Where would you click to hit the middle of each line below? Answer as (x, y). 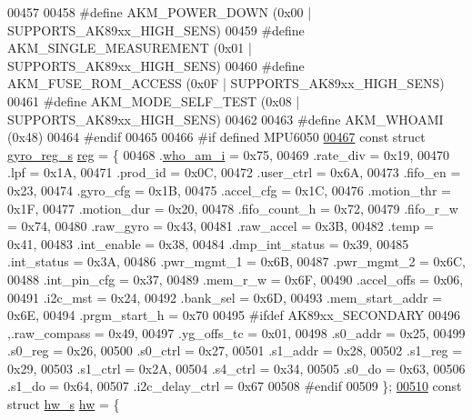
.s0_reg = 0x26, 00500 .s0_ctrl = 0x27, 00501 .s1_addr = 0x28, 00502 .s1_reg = (235, 350)
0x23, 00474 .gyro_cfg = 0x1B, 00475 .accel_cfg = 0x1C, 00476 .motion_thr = (229, 190)
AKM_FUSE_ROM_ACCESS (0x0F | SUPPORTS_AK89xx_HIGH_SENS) (226, 83)
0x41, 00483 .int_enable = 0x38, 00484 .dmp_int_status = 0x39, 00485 (208, 243)
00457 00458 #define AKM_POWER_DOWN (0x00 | (160, 12)
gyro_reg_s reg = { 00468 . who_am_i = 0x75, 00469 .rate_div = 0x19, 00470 (228, 154)
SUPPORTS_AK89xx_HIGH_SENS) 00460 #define (156, 65)
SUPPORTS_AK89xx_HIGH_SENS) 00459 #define (156, 30)
